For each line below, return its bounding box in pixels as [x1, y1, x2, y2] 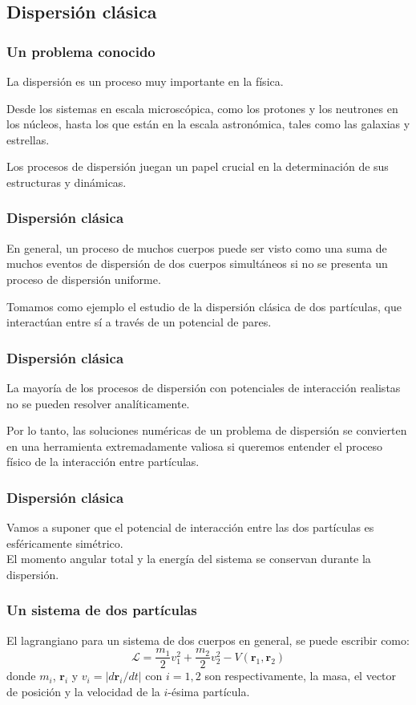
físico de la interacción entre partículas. [6, 453, 200, 470]
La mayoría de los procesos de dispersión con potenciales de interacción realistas [6, 379, 401, 395]
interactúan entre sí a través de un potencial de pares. [6, 314, 272, 330]
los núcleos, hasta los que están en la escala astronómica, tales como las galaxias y [6, 115, 410, 132]
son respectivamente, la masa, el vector [204, 667, 397, 684]
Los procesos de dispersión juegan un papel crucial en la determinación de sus [6, 158, 389, 175]
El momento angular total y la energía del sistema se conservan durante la [6, 550, 371, 567]
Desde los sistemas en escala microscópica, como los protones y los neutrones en [6, 99, 398, 116]
